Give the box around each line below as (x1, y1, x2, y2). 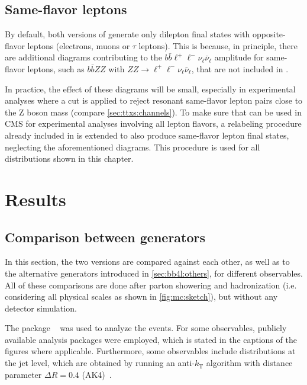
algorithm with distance (206, 357, 293, 369)
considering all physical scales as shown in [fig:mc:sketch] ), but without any (5, 290, 278, 303)
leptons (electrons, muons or (27, 39, 130, 52)
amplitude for (214, 51, 264, 63)
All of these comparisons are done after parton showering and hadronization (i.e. (5, 278, 297, 291)
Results (5, 187, 66, 211)
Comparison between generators (5, 227, 206, 246)
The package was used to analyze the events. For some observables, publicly (5, 322, 287, 334)
